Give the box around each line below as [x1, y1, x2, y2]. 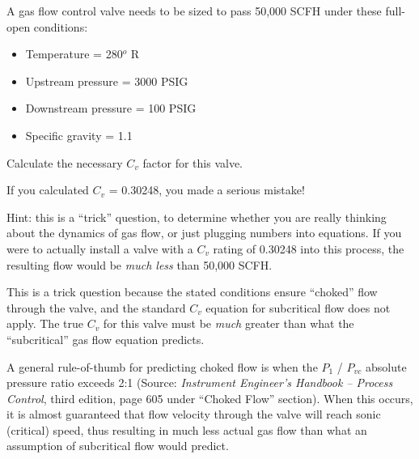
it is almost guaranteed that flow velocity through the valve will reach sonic [6, 406, 381, 423]
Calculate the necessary [6, 154, 123, 171]
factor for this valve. [142, 154, 243, 171]
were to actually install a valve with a [6, 240, 193, 257]
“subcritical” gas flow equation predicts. [6, 330, 205, 347]
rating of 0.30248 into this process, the [213, 240, 404, 257]
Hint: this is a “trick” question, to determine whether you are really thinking [6, 208, 387, 225]
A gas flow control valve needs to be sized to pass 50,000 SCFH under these [6, 2, 382, 19]
